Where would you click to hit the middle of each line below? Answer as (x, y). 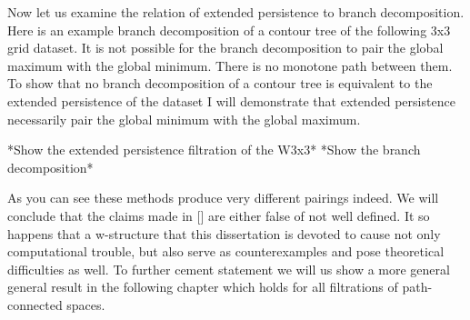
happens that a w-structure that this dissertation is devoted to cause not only (224, 233)
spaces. (86, 304)
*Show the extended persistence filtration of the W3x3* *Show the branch (214, 150)
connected (35, 304)
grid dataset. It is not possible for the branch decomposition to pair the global (225, 48)
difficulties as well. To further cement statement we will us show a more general (229, 269)
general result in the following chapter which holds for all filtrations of (203, 287)
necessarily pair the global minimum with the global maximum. (184, 119)
